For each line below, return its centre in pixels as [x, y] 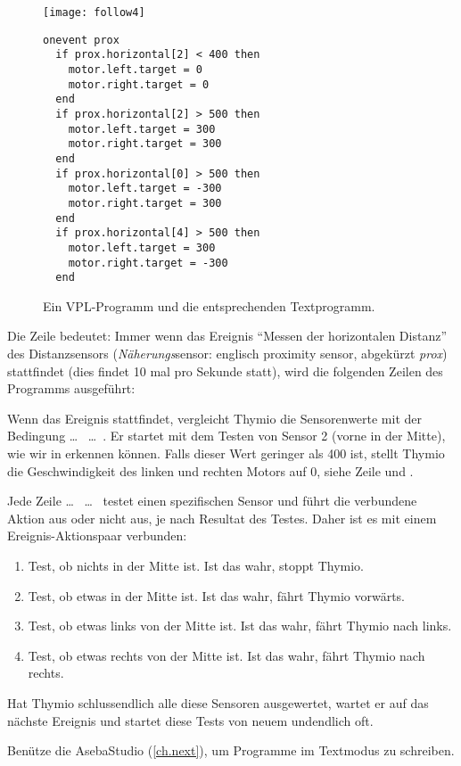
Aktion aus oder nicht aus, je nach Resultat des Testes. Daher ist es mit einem [222, 518]
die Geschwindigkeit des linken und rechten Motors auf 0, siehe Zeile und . [210, 470]
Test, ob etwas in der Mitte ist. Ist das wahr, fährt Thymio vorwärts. [216, 595]
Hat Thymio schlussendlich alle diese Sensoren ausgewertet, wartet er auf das [218, 702]
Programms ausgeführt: [71, 388]
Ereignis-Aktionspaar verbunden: [97, 535]
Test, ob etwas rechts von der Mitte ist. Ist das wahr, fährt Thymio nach [226, 655]
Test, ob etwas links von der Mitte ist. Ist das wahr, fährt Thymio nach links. [240, 626]
